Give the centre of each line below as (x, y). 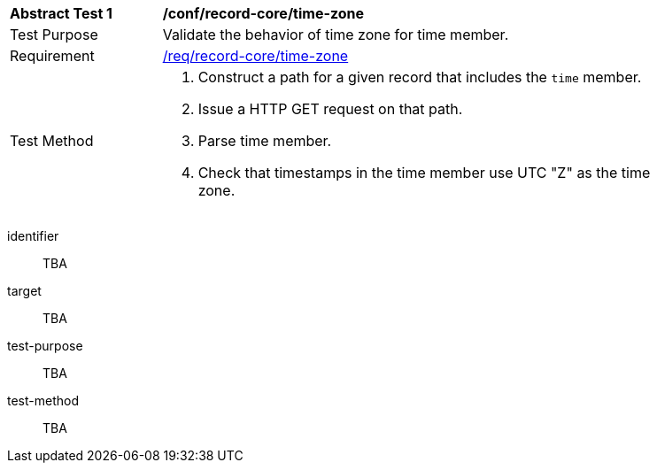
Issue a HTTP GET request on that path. (330, 109)
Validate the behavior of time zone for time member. (336, 35)
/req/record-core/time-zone (255, 56)
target (24, 291)
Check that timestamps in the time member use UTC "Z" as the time (424, 173)
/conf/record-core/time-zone (263, 13)
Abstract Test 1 (61, 13)
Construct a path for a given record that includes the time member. (420, 77)
